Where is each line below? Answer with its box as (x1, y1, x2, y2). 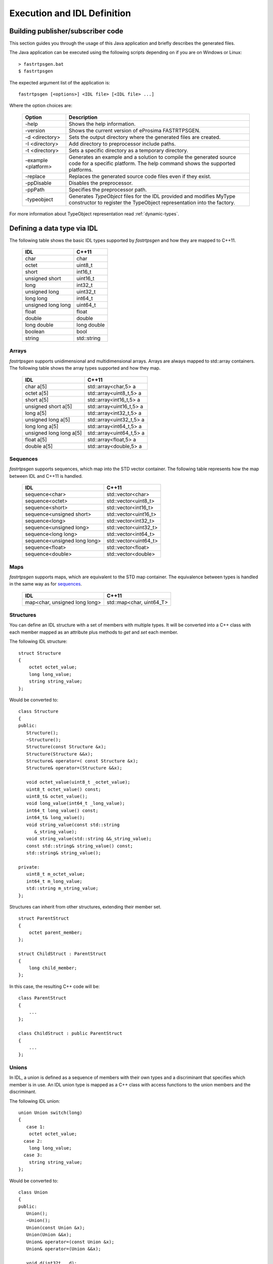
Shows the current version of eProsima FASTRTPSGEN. (68, 127, 201, 134)
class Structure (18, 708, 59, 714)
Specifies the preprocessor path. (68, 186, 147, 193)
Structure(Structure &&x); (26, 751, 94, 757)
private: (18, 864, 40, 870)
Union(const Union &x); (26, 1225, 85, 1231)
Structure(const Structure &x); (26, 744, 107, 750)
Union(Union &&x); (26, 1232, 72, 1238)
